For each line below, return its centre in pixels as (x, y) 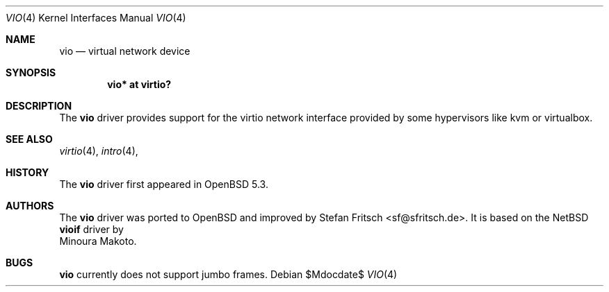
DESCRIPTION (39, 106)
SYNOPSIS (31, 72)
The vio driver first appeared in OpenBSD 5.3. (164, 184)
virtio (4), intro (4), (99, 151)
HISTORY (27, 172)
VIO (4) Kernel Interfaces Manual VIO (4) (96, 18)
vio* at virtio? (139, 84)
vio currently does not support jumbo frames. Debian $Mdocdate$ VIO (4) (228, 274)
